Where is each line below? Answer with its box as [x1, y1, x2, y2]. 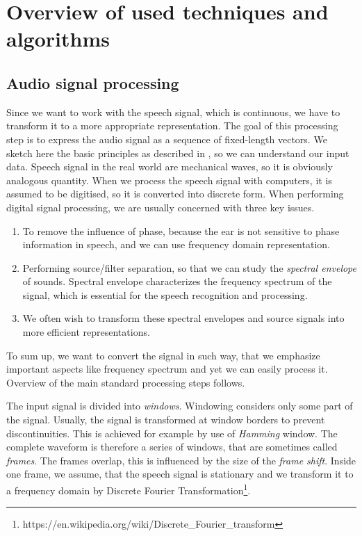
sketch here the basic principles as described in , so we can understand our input [6, 145, 349, 160]
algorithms [6, 24, 110, 53]
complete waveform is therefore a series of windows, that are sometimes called [6, 439, 338, 454]
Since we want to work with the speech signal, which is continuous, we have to [6, 104, 340, 119]
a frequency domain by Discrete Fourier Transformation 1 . [6, 481, 251, 497]
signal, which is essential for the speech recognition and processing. [22, 287, 308, 302]
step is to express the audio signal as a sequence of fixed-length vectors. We [6, 131, 327, 146]
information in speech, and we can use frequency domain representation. [22, 237, 330, 252]
